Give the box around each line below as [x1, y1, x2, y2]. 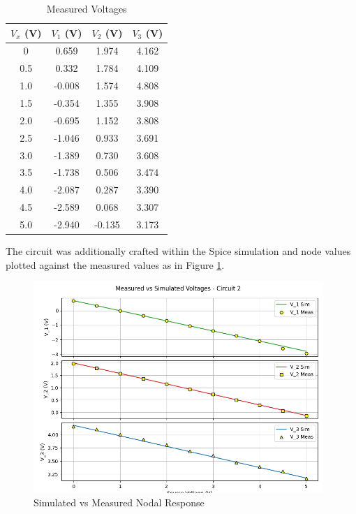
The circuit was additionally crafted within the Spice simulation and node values [6, 243, 351, 258]
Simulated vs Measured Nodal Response [34, 495, 205, 510]
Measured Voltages [46, 1, 127, 15]
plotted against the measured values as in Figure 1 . [6, 257, 225, 272]
